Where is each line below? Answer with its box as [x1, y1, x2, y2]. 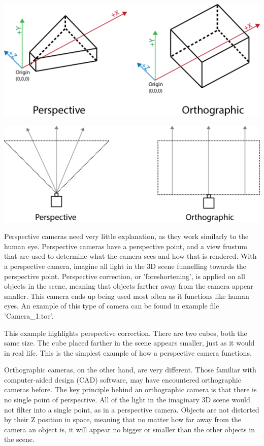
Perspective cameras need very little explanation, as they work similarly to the [4, 231, 249, 242]
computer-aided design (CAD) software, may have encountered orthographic [4, 374, 241, 385]
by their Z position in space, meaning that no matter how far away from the [4, 414, 241, 425]
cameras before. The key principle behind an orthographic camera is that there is [4, 384, 257, 395]
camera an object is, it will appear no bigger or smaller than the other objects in [4, 424, 255, 434]
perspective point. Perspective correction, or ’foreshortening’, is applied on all [4, 270, 245, 281]
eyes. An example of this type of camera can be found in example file [4, 300, 219, 311]
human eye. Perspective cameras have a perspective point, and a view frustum [4, 241, 247, 251]
